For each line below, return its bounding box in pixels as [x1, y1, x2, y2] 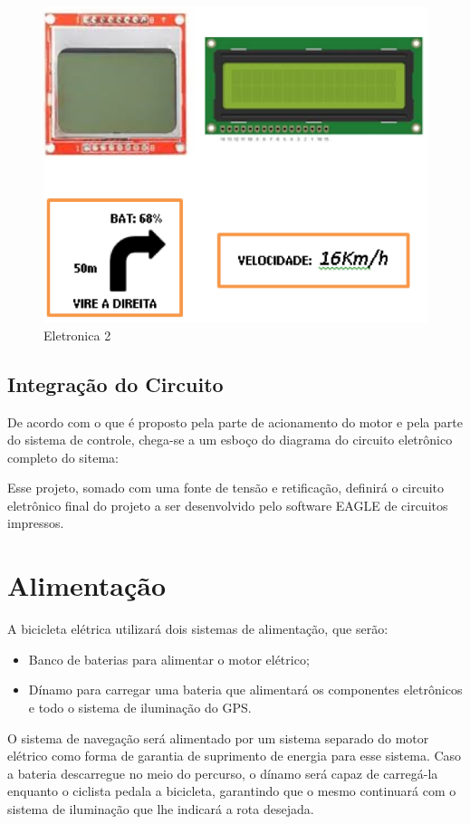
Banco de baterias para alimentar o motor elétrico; [28, 649, 310, 668]
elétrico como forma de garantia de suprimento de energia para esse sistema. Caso [7, 746, 462, 765]
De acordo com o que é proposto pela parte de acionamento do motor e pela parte [7, 412, 463, 431]
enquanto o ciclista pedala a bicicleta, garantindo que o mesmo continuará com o [7, 781, 456, 800]
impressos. [7, 513, 64, 532]
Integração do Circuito [7, 369, 224, 398]
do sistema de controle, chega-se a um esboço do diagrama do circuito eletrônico [7, 430, 453, 449]
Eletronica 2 [43, 325, 111, 344]
